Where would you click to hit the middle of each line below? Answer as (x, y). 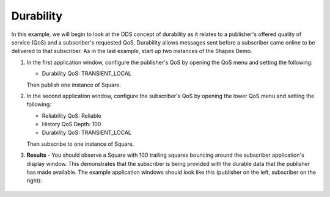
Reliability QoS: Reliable (71, 115)
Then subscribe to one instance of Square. (80, 144)
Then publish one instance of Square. (74, 85)
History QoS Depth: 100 (71, 124)
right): (34, 181)
